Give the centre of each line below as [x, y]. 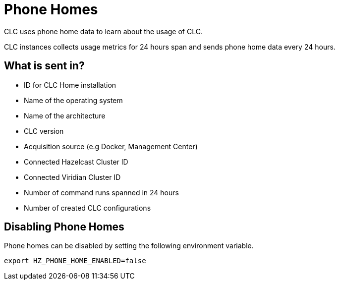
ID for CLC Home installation [70, 85]
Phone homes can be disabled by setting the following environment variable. [129, 246]
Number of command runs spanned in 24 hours [101, 192]
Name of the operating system [73, 100]
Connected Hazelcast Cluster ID [76, 162]
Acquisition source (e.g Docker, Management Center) [111, 146]
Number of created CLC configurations [87, 208]
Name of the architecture [65, 115]
